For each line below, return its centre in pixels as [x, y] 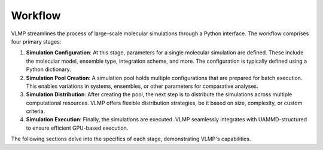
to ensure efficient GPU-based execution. [77, 128]
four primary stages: [36, 41]
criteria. [36, 111]
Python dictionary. [48, 69]
